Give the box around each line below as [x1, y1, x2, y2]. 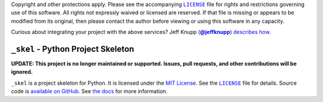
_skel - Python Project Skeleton [11, 44, 135, 54]
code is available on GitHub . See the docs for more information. [11, 88, 167, 95]
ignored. [11, 69, 33, 76]
